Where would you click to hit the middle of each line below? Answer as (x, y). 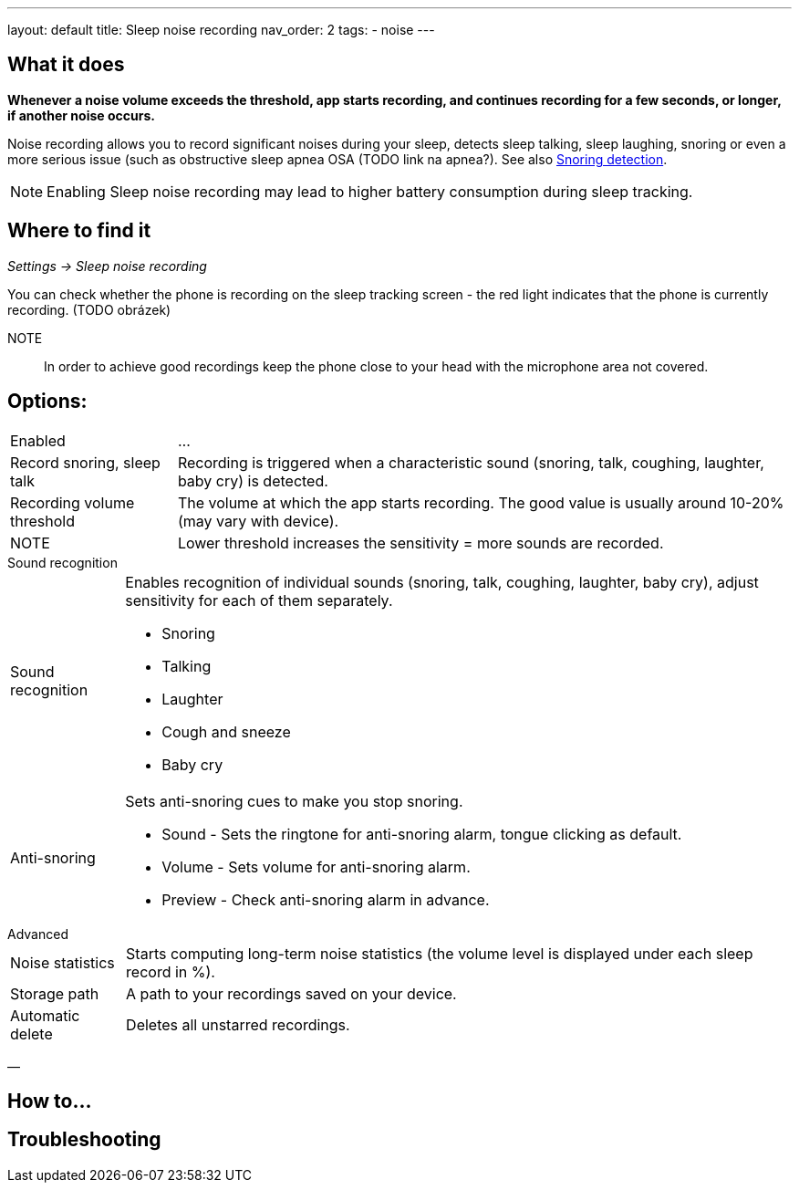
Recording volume (73, 502)
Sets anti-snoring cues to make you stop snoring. (294, 801)
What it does (66, 65)
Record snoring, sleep (85, 462)
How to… (50, 1101)
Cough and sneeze (226, 731)
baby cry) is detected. (253, 480)
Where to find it (79, 231)
